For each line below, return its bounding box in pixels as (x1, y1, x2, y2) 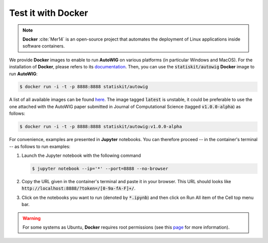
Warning (22, 215, 41, 221)
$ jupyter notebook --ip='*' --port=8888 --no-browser (32, 166, 168, 171)
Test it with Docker (9, 7, 88, 18)
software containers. (22, 43, 65, 49)
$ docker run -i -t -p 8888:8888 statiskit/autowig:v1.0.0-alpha (19, 124, 182, 130)
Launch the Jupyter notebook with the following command (21, 152, 141, 158)
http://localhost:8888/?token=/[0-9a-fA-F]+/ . (21, 186, 136, 192)
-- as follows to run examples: (9, 144, 70, 149)
